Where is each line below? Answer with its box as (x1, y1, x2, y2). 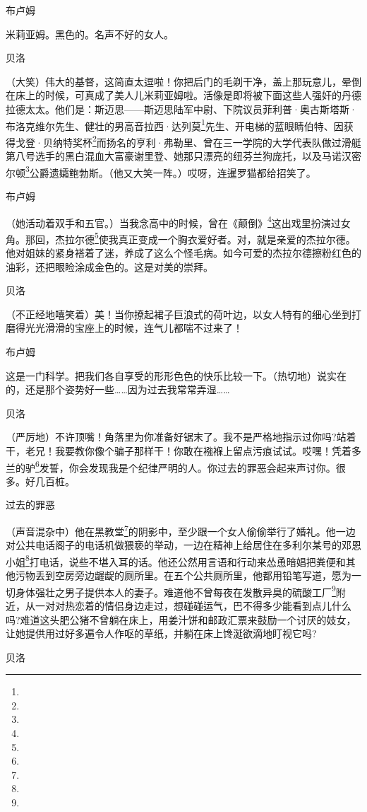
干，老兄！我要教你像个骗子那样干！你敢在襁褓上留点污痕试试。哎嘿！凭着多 (6, 443, 361, 458)
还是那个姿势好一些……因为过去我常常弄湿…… (25, 382, 230, 397)
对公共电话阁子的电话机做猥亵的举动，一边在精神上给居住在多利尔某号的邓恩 (6, 538, 361, 552)
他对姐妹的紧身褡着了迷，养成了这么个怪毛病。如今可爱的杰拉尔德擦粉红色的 (6, 245, 361, 260)
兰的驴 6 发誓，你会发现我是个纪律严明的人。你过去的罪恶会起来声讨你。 (6, 458, 336, 475)
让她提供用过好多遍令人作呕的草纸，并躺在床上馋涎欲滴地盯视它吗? (6, 626, 317, 641)
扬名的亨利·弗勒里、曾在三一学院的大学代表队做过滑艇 (106, 134, 361, 149)
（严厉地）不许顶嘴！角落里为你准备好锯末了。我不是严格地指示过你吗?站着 (6, 429, 356, 444)
